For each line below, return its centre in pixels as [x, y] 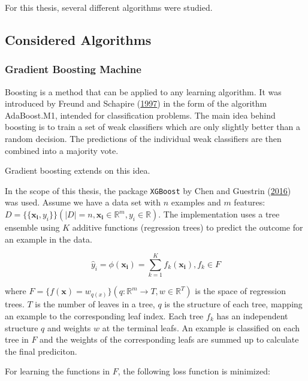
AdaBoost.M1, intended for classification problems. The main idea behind [140, 115]
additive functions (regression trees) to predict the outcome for [188, 227]
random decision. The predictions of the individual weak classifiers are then [143, 138]
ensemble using [32, 227]
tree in [17, 339]
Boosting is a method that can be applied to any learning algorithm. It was [143, 91]
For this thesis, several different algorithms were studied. [109, 7]
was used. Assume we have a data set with [83, 202]
